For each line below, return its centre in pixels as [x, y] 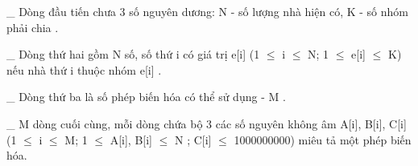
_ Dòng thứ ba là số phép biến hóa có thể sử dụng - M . [146, 97]
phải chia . [33, 27]
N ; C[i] [193, 139]
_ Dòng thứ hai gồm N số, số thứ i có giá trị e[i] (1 [133, 54]
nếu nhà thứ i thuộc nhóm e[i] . [84, 69]
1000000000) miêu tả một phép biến [323, 139]
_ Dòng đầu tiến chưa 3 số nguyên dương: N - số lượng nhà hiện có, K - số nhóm [207, 11]
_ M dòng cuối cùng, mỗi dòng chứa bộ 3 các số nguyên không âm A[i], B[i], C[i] [207, 123]
